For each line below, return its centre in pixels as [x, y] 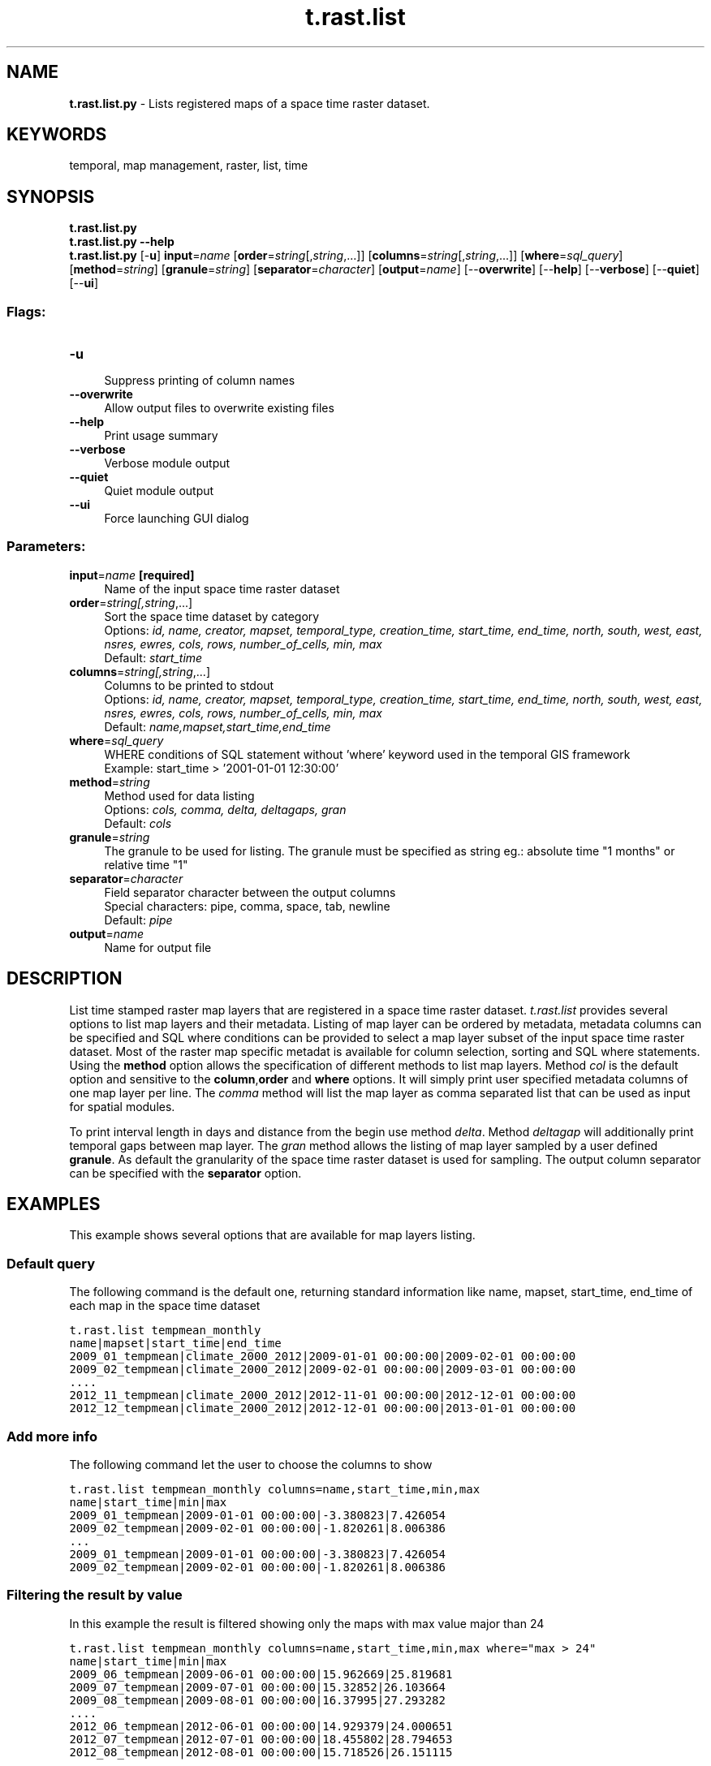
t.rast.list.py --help [122, 242]
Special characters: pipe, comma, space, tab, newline [247, 906]
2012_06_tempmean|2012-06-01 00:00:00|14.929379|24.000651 [261, 1726]
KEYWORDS [57, 135]
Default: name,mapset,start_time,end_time [218, 726]
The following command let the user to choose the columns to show [251, 1464]
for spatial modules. [122, 1106]
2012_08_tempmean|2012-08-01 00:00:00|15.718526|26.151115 [261, 1752]
